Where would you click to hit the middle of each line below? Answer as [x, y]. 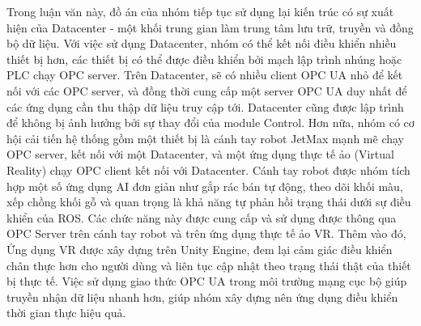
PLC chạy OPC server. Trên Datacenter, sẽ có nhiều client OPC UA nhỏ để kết [205, 75]
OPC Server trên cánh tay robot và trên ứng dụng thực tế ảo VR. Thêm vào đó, [206, 233]
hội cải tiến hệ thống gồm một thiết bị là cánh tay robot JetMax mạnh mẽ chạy [205, 138]
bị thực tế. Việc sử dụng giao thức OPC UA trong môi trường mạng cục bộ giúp [207, 281]
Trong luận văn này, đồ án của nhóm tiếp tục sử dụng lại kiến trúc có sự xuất [200, 11]
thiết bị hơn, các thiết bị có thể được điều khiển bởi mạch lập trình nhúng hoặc [204, 59]
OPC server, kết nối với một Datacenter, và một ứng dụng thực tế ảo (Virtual [200, 154]
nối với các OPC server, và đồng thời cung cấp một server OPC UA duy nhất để [207, 90]
